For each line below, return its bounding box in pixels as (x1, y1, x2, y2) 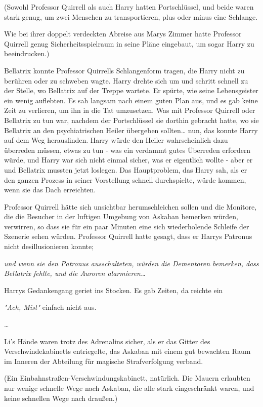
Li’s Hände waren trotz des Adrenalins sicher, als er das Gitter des (4, 336, 210, 346)
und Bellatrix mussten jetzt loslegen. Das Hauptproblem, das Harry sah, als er (4, 164, 247, 175)
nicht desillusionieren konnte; (4, 241, 94, 252)
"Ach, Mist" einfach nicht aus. (4, 302, 97, 312)
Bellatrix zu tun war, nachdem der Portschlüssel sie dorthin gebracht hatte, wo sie (4, 114, 259, 125)
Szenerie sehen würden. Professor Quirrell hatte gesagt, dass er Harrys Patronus (4, 231, 252, 241)
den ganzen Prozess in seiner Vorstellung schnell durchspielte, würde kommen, (4, 174, 246, 185)
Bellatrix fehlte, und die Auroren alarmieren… (4, 268, 146, 278)
